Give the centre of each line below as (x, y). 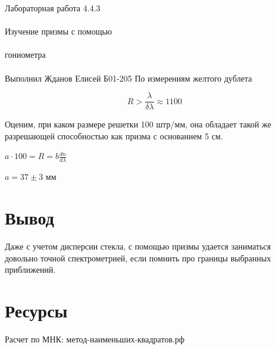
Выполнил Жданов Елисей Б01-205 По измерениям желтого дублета (128, 78)
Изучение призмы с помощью (59, 31)
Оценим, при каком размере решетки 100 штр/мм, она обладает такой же (138, 124)
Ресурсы (36, 310)
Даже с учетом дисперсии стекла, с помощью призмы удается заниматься (138, 246)
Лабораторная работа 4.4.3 (53, 8)
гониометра (25, 54)
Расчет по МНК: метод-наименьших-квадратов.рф (95, 339)
